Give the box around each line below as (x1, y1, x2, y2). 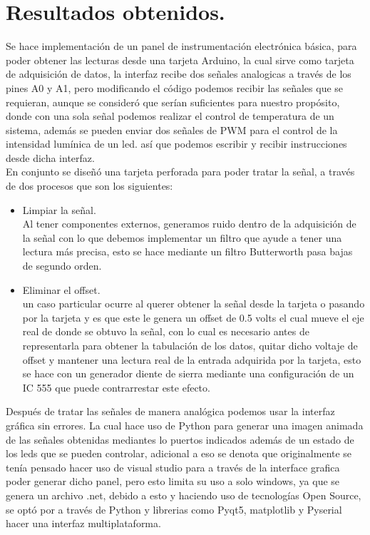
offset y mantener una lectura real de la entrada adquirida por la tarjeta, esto (22, 352, 361, 367)
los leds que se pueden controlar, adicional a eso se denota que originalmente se (6, 446, 352, 461)
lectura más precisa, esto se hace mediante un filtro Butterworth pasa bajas (22, 244, 353, 259)
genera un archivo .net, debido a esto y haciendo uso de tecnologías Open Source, (6, 487, 361, 502)
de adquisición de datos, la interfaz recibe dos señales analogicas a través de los (6, 66, 351, 81)
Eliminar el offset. (22, 282, 101, 297)
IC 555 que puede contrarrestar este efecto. (22, 379, 210, 394)
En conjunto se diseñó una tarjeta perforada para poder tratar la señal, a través (6, 164, 355, 179)
